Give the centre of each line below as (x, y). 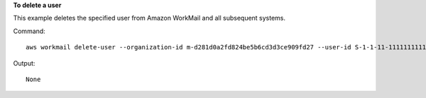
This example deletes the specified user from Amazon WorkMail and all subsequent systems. (149, 18)
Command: (29, 31)
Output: (24, 63)
